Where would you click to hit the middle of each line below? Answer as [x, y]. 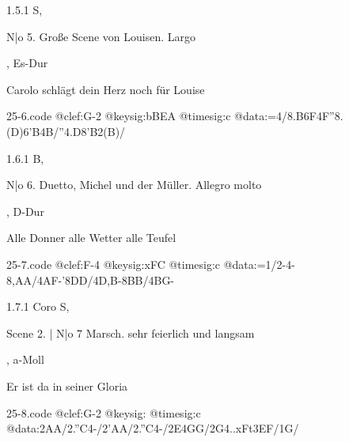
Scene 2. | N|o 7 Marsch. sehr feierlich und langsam [131, 332]
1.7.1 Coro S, [38, 306]
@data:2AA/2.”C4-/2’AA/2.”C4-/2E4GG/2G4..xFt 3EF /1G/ [153, 428]
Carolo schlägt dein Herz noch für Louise [106, 89]
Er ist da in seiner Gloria [67, 385]
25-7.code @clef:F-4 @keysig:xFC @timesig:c [114, 264]
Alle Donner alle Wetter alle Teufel [91, 238]
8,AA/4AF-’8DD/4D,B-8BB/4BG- [91, 280]
